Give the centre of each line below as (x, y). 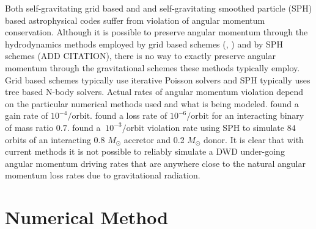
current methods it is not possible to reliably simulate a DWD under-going (145, 151)
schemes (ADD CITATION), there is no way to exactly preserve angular (140, 56)
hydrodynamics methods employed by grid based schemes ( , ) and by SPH (144, 44)
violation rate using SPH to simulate (215, 127)
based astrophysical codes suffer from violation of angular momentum (135, 20)
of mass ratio (29, 127)
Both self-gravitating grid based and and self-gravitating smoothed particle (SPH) (159, 8)
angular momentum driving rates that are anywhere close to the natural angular (155, 163)
